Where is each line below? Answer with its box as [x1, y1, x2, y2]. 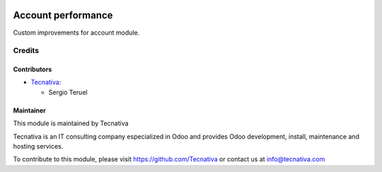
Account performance [13, 9, 113, 21]
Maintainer [13, 106, 46, 115]
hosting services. [13, 142, 64, 151]
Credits [13, 46, 39, 56]
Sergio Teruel [48, 88, 88, 96]
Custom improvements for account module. [13, 28, 140, 37]
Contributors [13, 65, 52, 74]
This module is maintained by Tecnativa [13, 119, 129, 127]
